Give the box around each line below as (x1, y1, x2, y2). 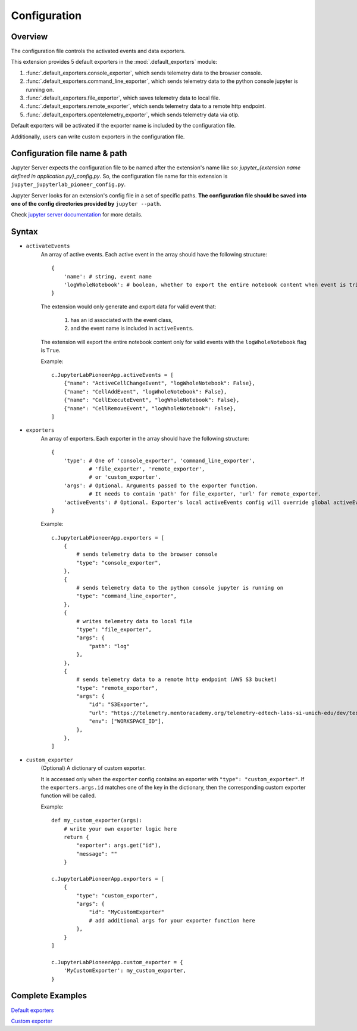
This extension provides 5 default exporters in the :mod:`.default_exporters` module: (11, 58, 218, 66)
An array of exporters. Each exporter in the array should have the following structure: (40, 435, 249, 442)
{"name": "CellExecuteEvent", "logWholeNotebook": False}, (63, 397, 240, 404)
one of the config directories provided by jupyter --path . (11, 200, 162, 208)
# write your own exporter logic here (63, 825, 177, 832)
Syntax (11, 227, 38, 237)
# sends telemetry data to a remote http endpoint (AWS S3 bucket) (76, 676, 277, 683)
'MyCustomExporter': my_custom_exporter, (63, 967, 187, 974)
